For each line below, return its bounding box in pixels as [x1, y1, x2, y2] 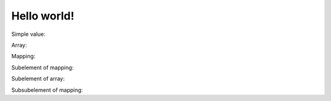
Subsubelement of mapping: [11, 86, 83, 94]
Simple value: [11, 30, 46, 38]
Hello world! [11, 9, 75, 23]
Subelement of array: [11, 75, 65, 82]
